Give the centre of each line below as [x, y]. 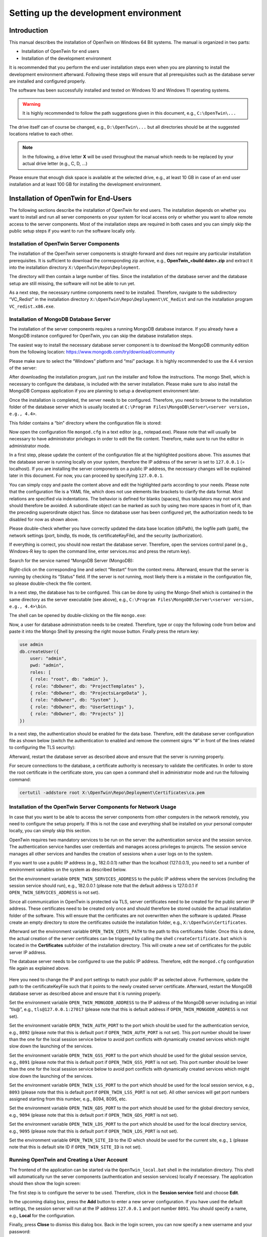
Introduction [29, 30]
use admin [31, 645]
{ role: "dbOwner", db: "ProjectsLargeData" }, [89, 693]
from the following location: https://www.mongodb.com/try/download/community [92, 352]
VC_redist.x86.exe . [32, 306]
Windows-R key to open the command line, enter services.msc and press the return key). [100, 551]
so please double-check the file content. [50, 583]
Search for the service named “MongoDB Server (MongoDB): [71, 560]
